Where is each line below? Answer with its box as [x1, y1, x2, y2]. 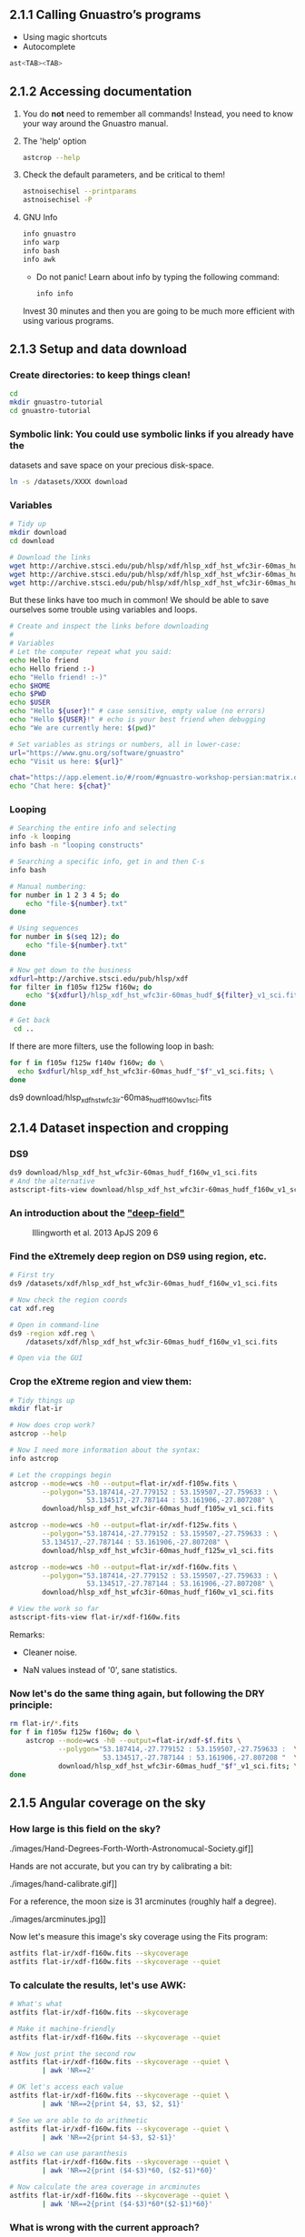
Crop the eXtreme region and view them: [9, 1375, 192, 1388]
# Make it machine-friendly [9, 2024, 116, 2033]
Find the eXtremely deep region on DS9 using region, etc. [9, 1250, 268, 1263]
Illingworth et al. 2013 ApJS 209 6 [32, 1227, 159, 1238]
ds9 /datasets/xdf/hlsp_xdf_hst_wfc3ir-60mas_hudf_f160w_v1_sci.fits [9, 1279, 279, 1288]
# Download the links [9, 552, 92, 562]
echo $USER [9, 698, 51, 708]
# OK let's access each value [9, 2082, 124, 2091]
